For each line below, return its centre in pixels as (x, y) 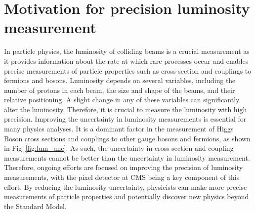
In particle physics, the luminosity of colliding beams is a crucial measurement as (127, 51)
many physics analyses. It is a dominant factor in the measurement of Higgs (119, 129)
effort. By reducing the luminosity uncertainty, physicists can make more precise (126, 187)
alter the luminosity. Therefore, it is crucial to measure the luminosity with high (126, 109)
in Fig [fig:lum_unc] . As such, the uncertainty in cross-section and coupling (119, 148)
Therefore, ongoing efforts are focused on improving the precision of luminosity (124, 167)
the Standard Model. (35, 206)
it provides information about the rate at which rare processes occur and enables (126, 61)
